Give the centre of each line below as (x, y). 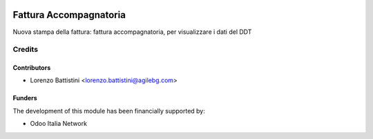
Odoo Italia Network (59, 124)
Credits (25, 50)
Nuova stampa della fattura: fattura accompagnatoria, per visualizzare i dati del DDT (132, 32)
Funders (25, 98)
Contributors (32, 68)
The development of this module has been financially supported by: (109, 111)
